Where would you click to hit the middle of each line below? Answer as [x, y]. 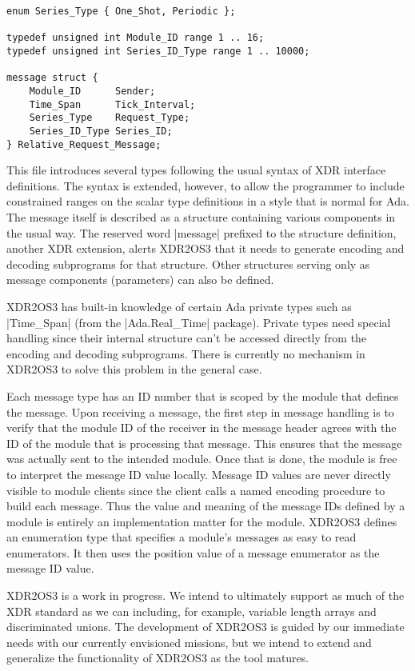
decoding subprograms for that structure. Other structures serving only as [188, 264]
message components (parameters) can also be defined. [140, 280]
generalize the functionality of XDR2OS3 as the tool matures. [158, 658]
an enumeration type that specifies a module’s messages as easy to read [182, 537]
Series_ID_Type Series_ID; [101, 131]
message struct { [52, 78]
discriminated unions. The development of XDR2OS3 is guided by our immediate [206, 627]
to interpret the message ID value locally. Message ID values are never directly [199, 474]
